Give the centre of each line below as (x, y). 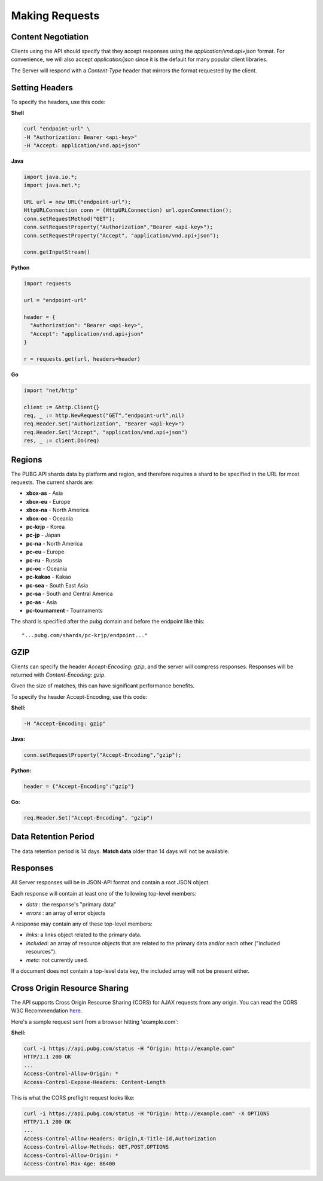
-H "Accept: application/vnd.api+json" (82, 145)
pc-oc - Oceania (47, 568)
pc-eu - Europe (45, 552)
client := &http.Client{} (62, 407)
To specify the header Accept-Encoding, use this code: (79, 696)
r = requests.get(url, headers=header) (82, 359)
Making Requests (55, 16)
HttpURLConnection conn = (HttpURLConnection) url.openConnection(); (128, 210)
